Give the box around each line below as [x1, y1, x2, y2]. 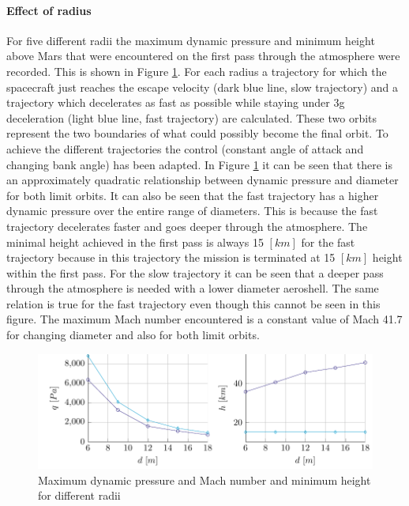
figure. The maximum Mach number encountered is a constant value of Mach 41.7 [6, 311, 403, 327]
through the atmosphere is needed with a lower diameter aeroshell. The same [6, 280, 379, 296]
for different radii [38, 487, 121, 504]
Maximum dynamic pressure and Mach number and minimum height [38, 471, 371, 488]
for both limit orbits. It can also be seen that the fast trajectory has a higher [6, 187, 379, 203]
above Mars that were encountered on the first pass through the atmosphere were [6, 47, 400, 64]
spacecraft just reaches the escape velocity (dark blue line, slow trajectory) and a [6, 78, 398, 95]
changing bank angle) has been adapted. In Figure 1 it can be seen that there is [6, 156, 392, 172]
